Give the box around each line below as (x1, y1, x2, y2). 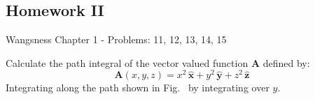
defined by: (262, 55, 310, 70)
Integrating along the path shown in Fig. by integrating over (6, 80, 269, 95)
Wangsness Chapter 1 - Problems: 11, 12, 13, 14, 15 (6, 32, 227, 47)
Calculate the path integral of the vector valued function (6, 55, 248, 70)
